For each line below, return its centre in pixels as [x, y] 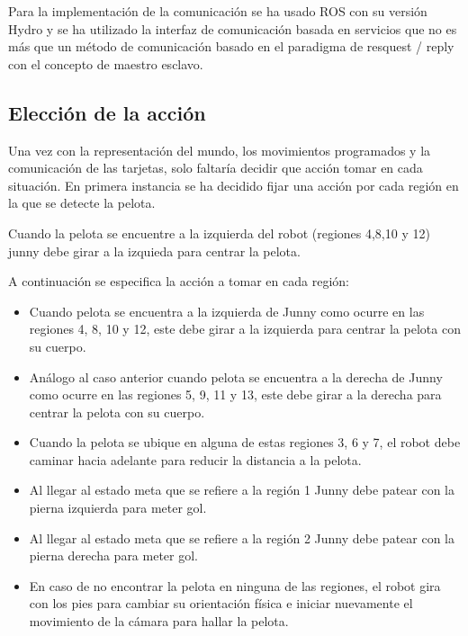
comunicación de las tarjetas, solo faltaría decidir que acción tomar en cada [216, 168]
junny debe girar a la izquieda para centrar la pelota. [154, 251]
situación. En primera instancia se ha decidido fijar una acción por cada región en [234, 185]
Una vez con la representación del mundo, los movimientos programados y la [220, 150]
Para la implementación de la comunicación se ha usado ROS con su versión [218, 11]
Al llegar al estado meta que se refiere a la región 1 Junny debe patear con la [242, 490]
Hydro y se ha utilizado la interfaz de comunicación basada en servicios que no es [233, 28]
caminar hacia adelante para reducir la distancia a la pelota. [195, 459]
